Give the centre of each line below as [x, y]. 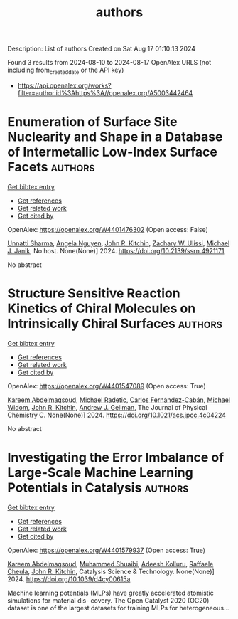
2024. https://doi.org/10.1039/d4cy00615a [69, 579]
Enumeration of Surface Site [92, 122]
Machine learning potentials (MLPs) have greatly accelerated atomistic [111, 593]
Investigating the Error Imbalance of [116, 458]
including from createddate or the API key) [66, 70]
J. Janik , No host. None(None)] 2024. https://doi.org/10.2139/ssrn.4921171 [116, 250]
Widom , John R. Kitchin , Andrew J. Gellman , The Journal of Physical [107, 407]
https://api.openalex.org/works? [64, 85]
